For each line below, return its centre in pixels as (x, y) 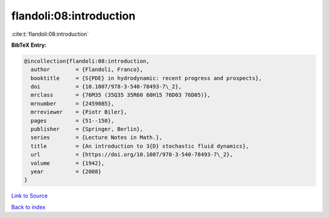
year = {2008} (66, 172)
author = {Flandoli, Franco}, (87, 70)
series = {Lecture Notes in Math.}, (97, 138)
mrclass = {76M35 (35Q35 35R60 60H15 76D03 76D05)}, (121, 95)
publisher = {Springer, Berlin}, (87, 129)
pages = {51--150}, (73, 121)
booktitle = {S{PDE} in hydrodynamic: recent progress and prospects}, (146, 78)
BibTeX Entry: (29, 45)
